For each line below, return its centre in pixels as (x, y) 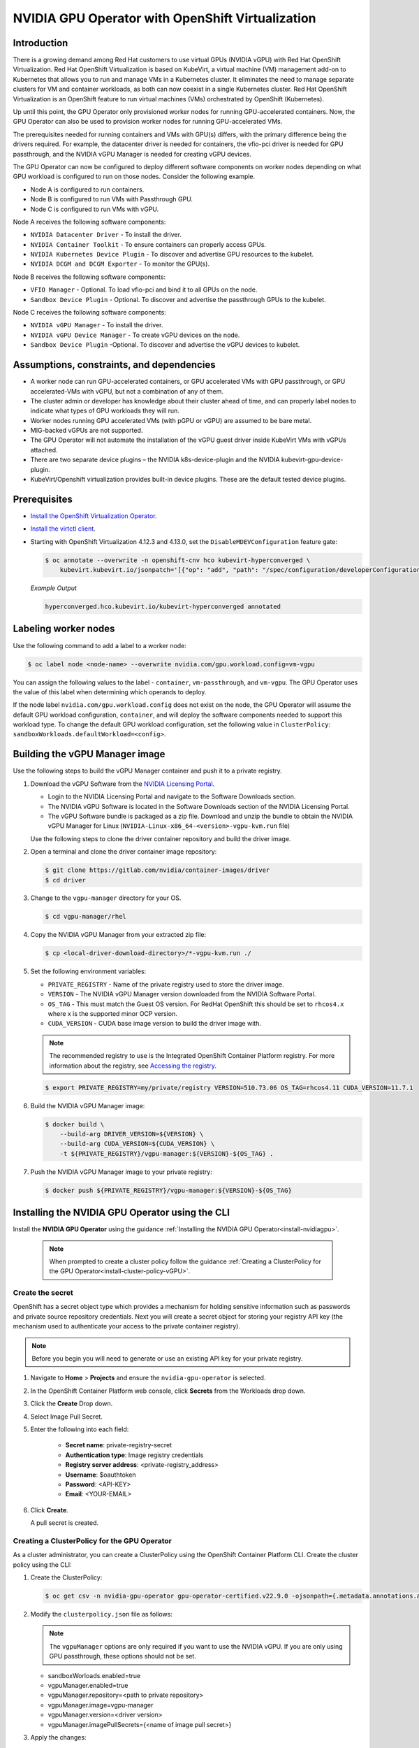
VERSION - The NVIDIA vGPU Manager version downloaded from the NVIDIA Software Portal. (182, 994)
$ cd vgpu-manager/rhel (86, 917)
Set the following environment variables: (88, 971)
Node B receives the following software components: (89, 277)
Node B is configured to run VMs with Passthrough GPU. (112, 199)
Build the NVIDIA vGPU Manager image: (88, 1105)
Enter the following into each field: (80, 1429)
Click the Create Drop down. (72, 1404)
